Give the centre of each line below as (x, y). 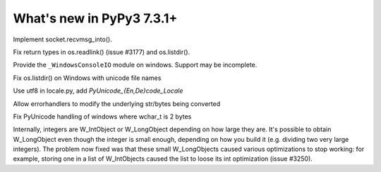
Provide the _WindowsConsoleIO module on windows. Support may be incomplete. (135, 65)
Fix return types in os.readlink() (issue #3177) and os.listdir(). (102, 52)
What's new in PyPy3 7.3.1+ (95, 18)
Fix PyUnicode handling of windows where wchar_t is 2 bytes (102, 117)
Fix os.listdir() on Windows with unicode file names (87, 78)
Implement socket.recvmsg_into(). (62, 39)
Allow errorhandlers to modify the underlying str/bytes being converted (117, 104)
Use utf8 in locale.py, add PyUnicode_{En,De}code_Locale (98, 91)
